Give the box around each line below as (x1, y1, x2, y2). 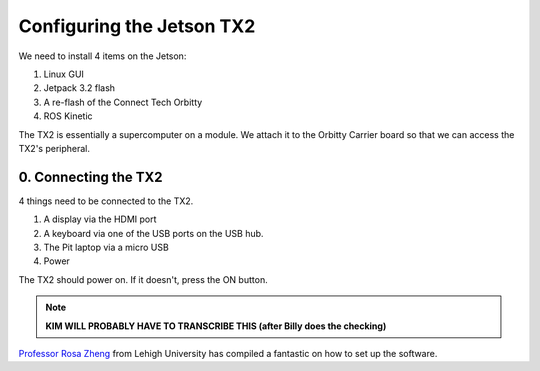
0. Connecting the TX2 (18, 168, 164, 185)
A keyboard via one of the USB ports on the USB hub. (43, 227, 264, 239)
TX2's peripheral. (18, 142, 90, 154)
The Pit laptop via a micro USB (43, 241, 169, 253)
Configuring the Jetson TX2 (18, 15, 256, 37)
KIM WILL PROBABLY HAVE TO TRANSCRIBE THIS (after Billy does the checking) (45, 320, 387, 332)
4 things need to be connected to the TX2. (18, 195, 194, 207)
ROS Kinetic (43, 110, 94, 122)
